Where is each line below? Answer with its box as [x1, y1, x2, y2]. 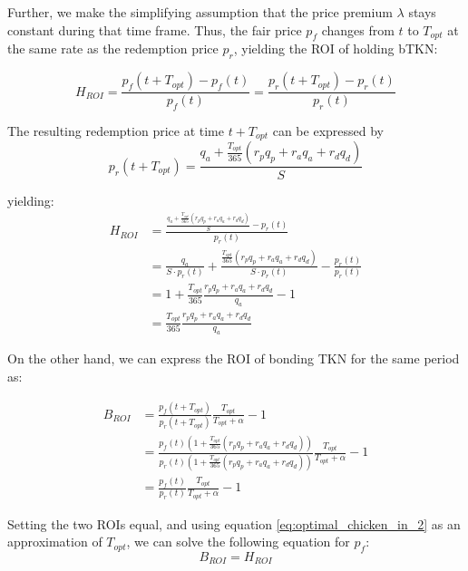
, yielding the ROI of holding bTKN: [233, 39, 438, 58]
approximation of [7, 532, 102, 551]
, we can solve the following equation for [126, 532, 350, 551]
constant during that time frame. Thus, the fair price [7, 20, 302, 39]
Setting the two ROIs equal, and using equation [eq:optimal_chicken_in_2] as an [7, 514, 461, 533]
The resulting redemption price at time [7, 121, 224, 140]
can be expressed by [272, 121, 384, 140]
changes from [321, 20, 395, 39]
